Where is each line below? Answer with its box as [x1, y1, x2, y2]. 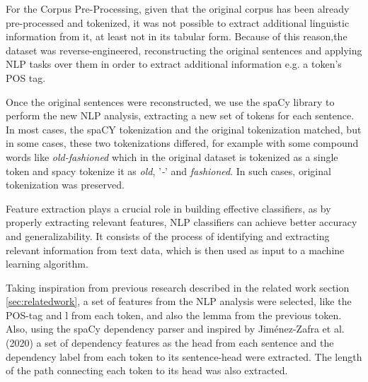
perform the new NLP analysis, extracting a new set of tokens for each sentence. [6, 108, 355, 123]
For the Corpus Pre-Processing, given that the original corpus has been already [6, 1, 350, 16]
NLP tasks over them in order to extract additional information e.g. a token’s [6, 56, 342, 71]
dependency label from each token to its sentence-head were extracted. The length [6, 349, 362, 364]
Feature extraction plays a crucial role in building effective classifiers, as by [6, 201, 331, 215]
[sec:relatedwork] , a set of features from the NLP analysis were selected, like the [6, 294, 352, 309]
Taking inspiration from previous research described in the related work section [6, 280, 350, 294]
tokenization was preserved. [6, 177, 125, 192]
